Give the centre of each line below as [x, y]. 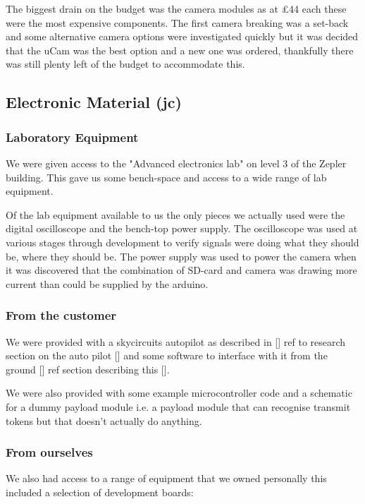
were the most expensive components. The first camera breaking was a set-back [177, 22]
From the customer [61, 315]
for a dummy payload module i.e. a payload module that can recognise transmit [178, 406]
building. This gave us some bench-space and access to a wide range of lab [166, 177]
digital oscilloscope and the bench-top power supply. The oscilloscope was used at [182, 228]
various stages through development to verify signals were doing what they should [182, 242]
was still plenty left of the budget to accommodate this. [125, 64]
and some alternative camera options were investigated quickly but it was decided [182, 36]
